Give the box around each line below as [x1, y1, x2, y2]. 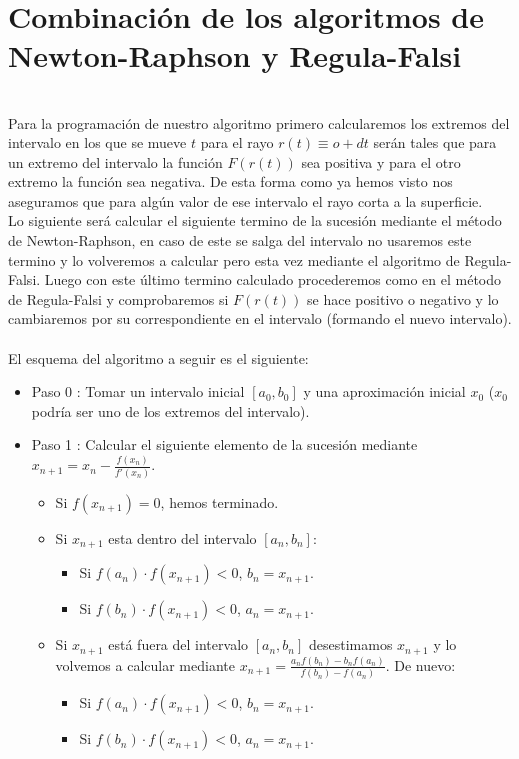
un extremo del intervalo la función [8, 151, 223, 172]
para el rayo [200, 132, 274, 153]
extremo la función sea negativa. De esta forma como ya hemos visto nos [8, 171, 453, 192]
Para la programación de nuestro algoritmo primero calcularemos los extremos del [8, 112, 510, 133]
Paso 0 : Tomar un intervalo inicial [31, 381, 245, 402]
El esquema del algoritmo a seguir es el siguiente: [8, 347, 309, 368]
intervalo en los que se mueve [8, 132, 187, 153]
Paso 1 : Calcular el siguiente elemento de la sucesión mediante [31, 434, 418, 455]
